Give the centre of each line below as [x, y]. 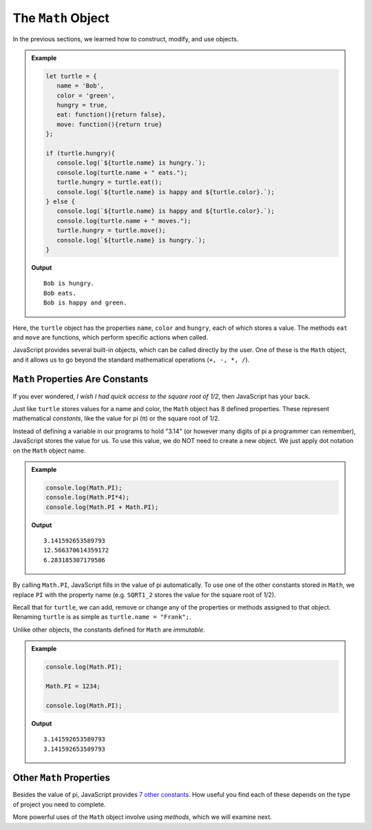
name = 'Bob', [80, 86]
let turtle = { [71, 76]
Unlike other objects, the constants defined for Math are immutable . [109, 630]
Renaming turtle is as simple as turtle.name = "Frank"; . [102, 617]
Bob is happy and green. [85, 303]
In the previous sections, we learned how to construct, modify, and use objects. [126, 39]
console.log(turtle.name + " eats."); [122, 173]
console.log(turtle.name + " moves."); [124, 221]
